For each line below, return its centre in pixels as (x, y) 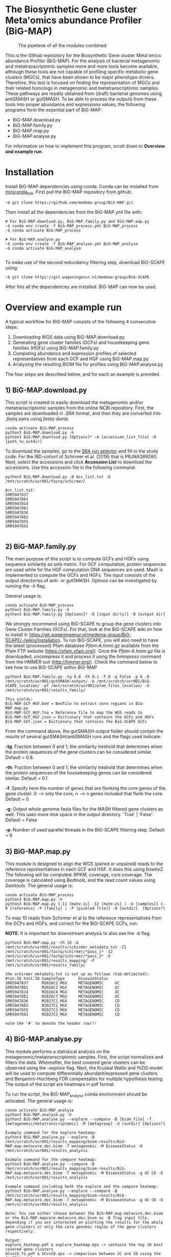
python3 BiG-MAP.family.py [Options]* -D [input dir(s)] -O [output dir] (86, 614)
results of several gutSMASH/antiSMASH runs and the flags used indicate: (83, 737)
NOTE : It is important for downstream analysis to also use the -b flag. (78, 934)
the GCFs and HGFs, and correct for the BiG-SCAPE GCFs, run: (72, 923)
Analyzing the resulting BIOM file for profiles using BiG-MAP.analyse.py (88, 364)
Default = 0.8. (20, 758)
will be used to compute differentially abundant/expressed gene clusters (81, 1073)
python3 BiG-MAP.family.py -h (38, 610)
